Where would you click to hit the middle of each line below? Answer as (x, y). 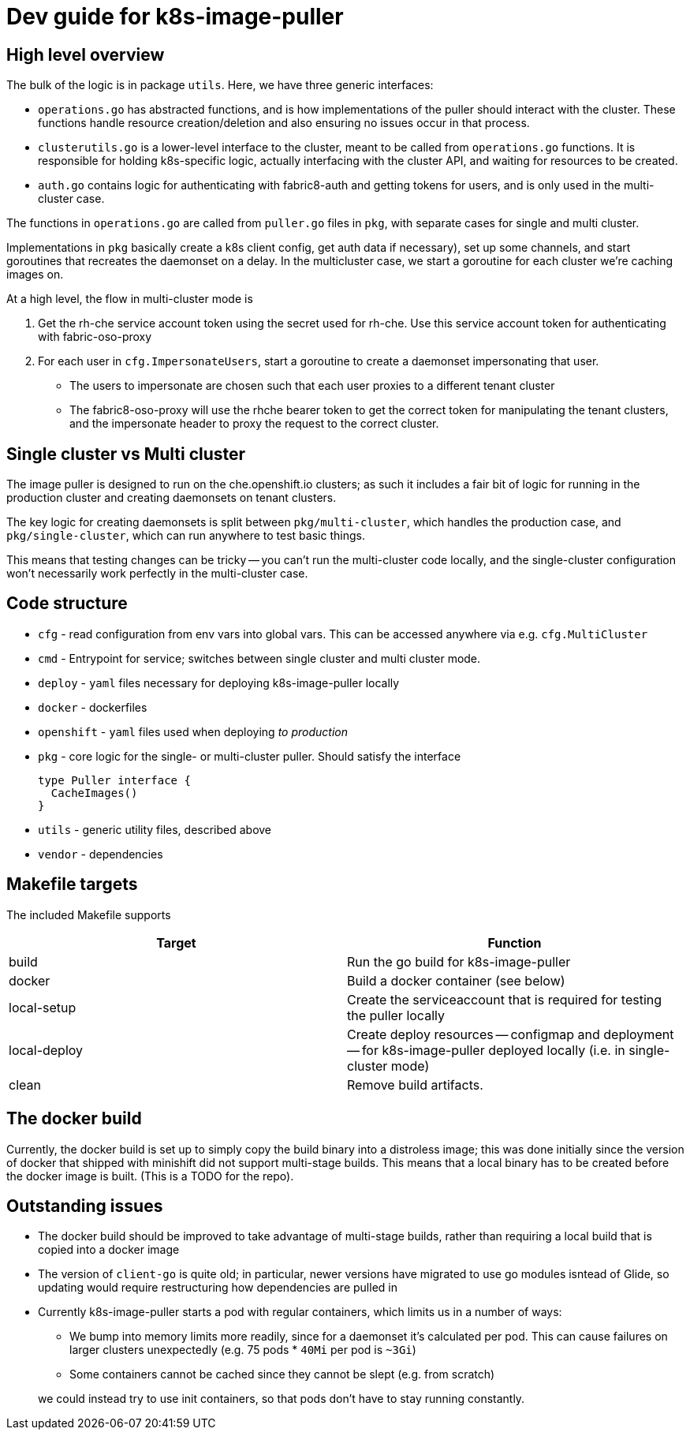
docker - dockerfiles (93, 707)
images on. (35, 275)
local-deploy (46, 1050)
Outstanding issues (85, 1206)
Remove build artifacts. (415, 1084)
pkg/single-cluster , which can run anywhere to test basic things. (186, 536)
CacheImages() (94, 793)
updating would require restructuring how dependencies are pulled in (218, 1288)
